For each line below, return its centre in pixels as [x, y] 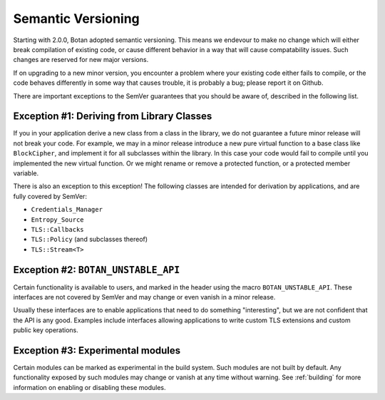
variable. [26, 173]
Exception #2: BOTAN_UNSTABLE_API [97, 270]
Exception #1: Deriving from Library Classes [113, 117]
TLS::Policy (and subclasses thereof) [89, 240]
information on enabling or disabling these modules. [90, 387]
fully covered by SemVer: [50, 196]
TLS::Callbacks [58, 229]
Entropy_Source [58, 220]
